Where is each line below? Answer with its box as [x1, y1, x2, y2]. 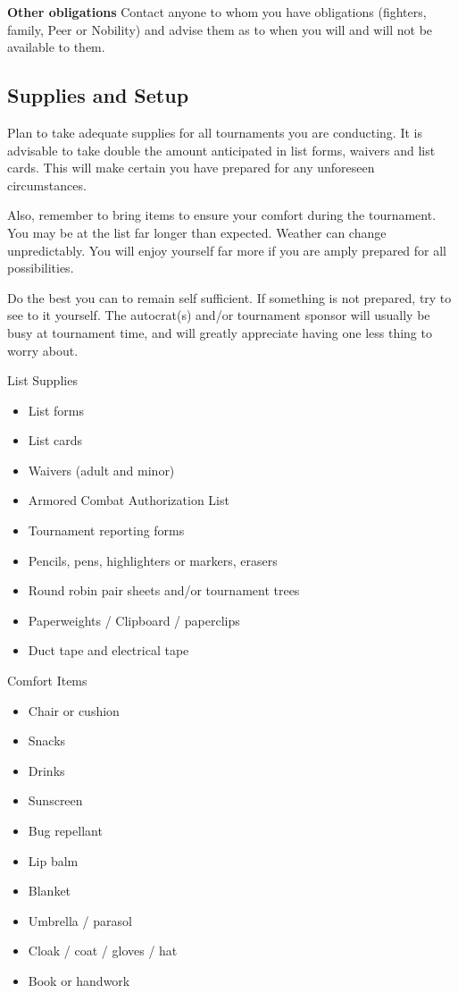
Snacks [28, 731, 66, 750]
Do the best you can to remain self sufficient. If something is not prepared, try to [7, 288, 452, 307]
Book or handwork [28, 971, 130, 989]
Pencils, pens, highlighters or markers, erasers [28, 551, 278, 569]
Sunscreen [28, 791, 83, 810]
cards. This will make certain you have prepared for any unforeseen [7, 158, 375, 177]
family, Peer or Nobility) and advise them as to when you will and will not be [7, 20, 433, 38]
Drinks [28, 761, 65, 779]
